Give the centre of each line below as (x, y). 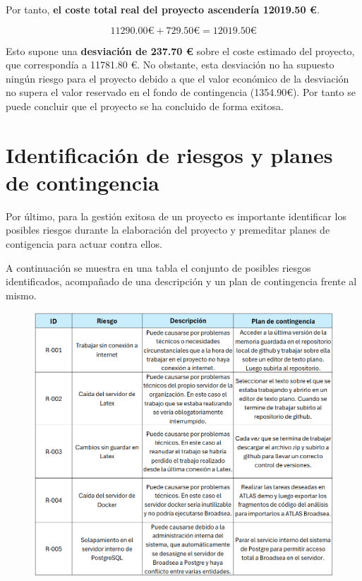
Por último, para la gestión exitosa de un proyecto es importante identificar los (176, 216)
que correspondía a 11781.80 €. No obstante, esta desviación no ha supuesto (170, 65)
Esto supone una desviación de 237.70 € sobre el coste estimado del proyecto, (180, 50)
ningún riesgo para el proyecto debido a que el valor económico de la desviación (177, 78)
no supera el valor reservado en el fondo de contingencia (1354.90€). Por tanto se (181, 92)
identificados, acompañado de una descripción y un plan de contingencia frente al (181, 281)
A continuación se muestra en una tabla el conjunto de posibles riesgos (158, 267)
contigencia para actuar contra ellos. (84, 244)
